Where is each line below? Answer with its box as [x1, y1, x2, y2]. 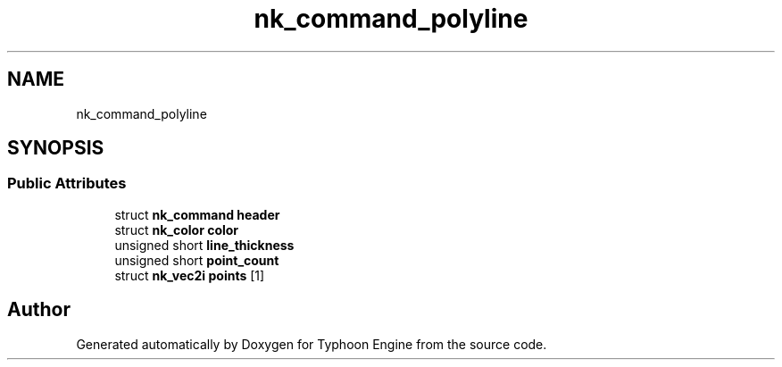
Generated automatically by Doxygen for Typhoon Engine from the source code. [76, 336, 547, 352]
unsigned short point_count [114, 252, 279, 268]
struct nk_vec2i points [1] [114, 267, 265, 283]
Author [7, 298, 71, 321]
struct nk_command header [114, 206, 280, 222]
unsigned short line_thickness [114, 237, 295, 253]
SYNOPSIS [7, 137, 104, 160]
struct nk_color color [114, 221, 239, 238]
